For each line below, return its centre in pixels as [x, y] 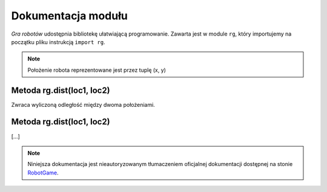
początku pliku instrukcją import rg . [58, 42]
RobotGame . [43, 173]
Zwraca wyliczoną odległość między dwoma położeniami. [83, 104]
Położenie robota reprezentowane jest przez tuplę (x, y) [97, 70]
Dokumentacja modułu [70, 16]
